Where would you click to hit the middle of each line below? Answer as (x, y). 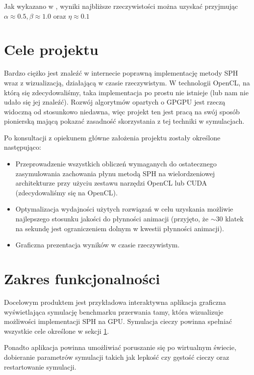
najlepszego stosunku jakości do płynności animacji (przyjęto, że (112, 219)
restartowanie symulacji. (40, 366)
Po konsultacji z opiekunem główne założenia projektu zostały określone (112, 137)
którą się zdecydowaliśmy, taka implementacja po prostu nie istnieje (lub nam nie (126, 92)
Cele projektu (51, 49)
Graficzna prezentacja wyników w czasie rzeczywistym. (98, 245)
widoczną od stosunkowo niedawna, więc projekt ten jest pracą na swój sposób (122, 111)
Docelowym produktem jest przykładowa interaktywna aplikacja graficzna (115, 302)
